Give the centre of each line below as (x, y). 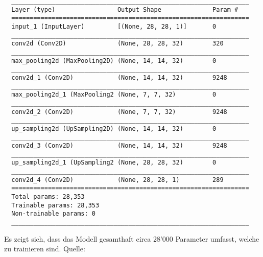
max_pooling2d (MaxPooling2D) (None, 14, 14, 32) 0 (114, 61)
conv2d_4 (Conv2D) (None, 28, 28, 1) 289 (117, 180)
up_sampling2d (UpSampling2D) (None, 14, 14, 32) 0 (114, 128)
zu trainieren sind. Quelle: (45, 249)
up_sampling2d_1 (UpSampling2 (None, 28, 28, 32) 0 (114, 163)
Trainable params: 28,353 (55, 205)
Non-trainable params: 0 (53, 214)
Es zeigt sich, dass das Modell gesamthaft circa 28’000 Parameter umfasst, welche (132, 238)
